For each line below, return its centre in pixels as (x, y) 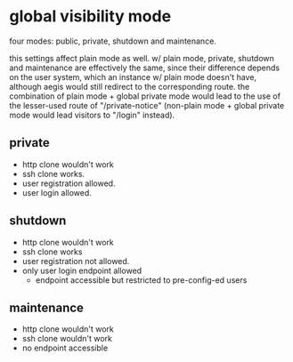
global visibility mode (90, 16)
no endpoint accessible (65, 348)
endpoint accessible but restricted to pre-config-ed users (141, 280)
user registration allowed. (69, 183)
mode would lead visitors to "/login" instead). (92, 115)
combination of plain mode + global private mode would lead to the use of (145, 96)
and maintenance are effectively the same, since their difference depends (145, 68)
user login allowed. (57, 192)
